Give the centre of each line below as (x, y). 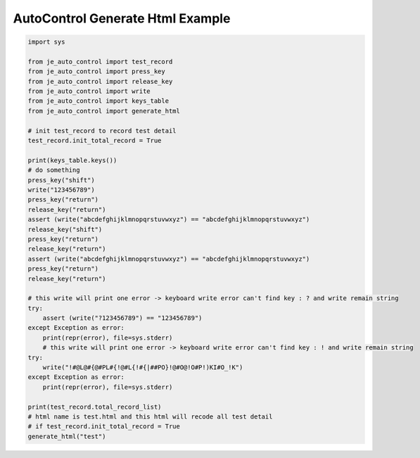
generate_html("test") (67, 436)
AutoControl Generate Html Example (122, 18)
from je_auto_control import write (89, 91)
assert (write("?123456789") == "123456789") (122, 318)
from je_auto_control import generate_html (104, 111)
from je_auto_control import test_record (100, 61)
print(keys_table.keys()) (72, 160)
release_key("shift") (65, 229)
